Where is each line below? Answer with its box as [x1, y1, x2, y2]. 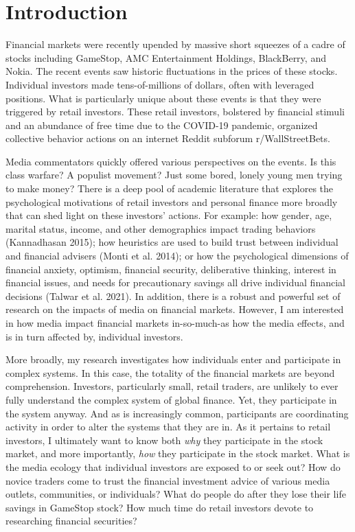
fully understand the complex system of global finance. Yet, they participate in [5, 392, 337, 406]
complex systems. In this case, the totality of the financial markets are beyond [5, 365, 335, 380]
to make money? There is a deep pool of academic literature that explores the [5, 181, 334, 196]
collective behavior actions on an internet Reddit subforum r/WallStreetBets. [5, 131, 330, 146]
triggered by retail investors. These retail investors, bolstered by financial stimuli [5, 104, 345, 119]
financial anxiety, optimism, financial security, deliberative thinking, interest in [5, 262, 336, 276]
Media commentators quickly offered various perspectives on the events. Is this [5, 154, 336, 168]
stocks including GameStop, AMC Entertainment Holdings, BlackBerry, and [5, 50, 326, 65]
